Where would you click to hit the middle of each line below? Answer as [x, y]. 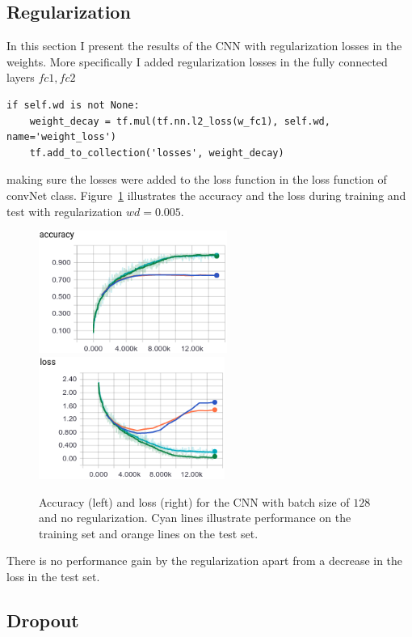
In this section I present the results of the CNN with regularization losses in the [204, 46]
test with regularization [65, 211]
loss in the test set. [53, 577]
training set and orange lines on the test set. [149, 533]
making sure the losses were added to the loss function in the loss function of [197, 179]
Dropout [43, 620]
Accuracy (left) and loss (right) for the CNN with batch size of [194, 501]
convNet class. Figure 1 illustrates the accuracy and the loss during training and [206, 195]
